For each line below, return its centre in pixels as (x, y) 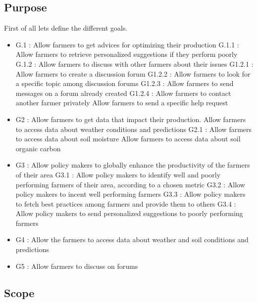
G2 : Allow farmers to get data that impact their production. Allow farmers (131, 119)
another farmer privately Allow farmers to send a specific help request (122, 103)
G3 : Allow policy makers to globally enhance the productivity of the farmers (133, 165)
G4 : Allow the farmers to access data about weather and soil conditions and (132, 239)
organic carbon (38, 148)
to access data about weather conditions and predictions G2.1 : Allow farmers (134, 129)
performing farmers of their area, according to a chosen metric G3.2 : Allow (130, 184)
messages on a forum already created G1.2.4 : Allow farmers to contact (123, 93)
